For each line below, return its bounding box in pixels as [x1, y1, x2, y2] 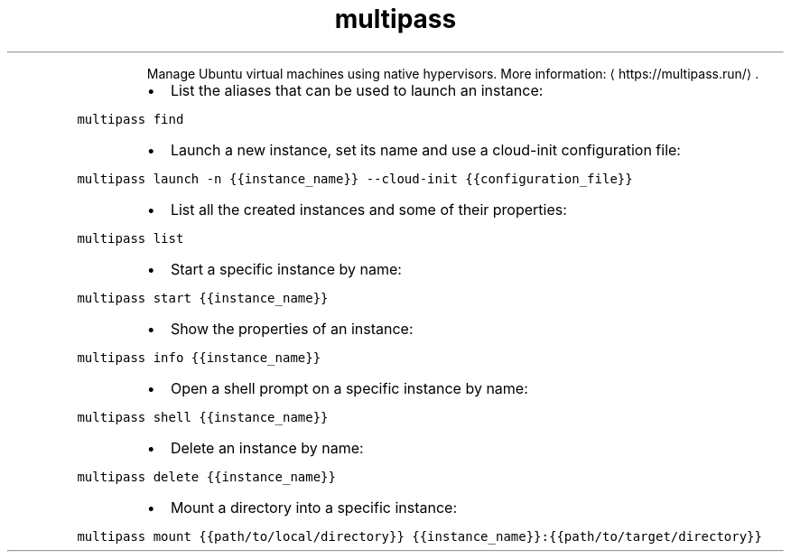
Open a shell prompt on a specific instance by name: [170, 378, 528, 397]
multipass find [77, 111, 184, 126]
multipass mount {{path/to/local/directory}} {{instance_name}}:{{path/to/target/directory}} [77, 528, 762, 544]
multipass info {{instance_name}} [77, 349, 321, 365]
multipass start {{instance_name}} [77, 290, 329, 305]
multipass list [77, 230, 184, 246]
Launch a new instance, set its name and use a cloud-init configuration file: [170, 140, 681, 159]
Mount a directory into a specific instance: [170, 498, 458, 517]
